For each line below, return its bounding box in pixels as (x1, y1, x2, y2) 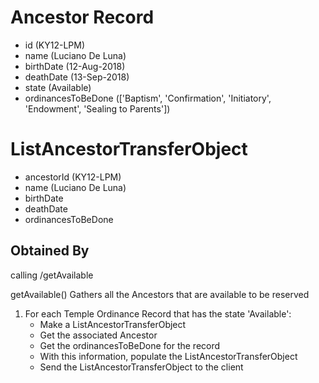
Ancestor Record (10, 6, 155, 29)
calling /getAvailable (10, 269, 94, 281)
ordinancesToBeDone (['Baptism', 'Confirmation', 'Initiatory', (24, 92, 272, 104)
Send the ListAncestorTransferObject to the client (39, 361, 244, 373)
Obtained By (10, 242, 90, 260)
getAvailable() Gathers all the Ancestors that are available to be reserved (10, 288, 310, 300)
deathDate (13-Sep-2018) (24, 71, 130, 83)
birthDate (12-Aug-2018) (24, 60, 126, 72)
